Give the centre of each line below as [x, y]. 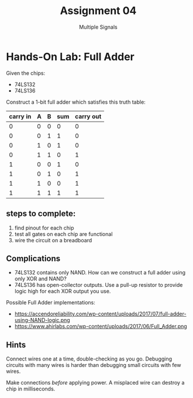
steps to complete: [41, 214]
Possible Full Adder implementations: [51, 303]
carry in [20, 116]
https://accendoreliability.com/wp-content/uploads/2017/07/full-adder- [100, 314]
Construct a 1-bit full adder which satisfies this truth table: [76, 102]
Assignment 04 [98, 11]
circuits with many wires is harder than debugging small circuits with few [94, 365]
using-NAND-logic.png [42, 320]
